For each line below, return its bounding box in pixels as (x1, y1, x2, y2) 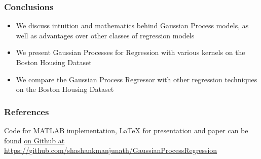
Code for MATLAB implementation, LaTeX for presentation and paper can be (4, 125, 248, 135)
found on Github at (4, 135, 65, 145)
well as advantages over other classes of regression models (16, 30, 195, 40)
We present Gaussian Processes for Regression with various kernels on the (16, 47, 245, 58)
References (4, 105, 49, 118)
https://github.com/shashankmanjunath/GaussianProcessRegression (4, 145, 217, 155)
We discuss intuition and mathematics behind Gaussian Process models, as (16, 20, 249, 31)
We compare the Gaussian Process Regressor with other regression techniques (16, 74, 257, 84)
